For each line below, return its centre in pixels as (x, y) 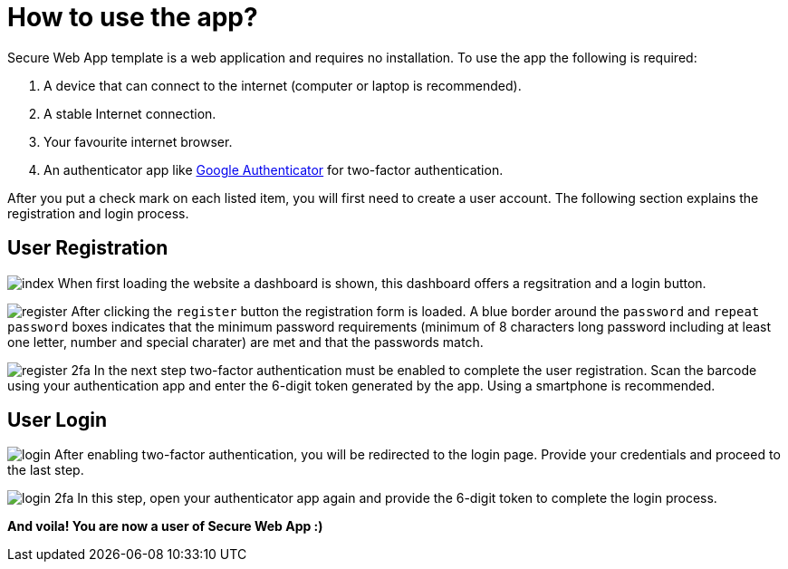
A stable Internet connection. (130, 113)
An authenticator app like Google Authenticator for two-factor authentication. (274, 169)
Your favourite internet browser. (138, 141)
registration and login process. (98, 213)
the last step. (46, 470)
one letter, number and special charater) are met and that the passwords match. (245, 342)
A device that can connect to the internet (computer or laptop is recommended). (283, 85)
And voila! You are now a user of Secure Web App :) (165, 526)
